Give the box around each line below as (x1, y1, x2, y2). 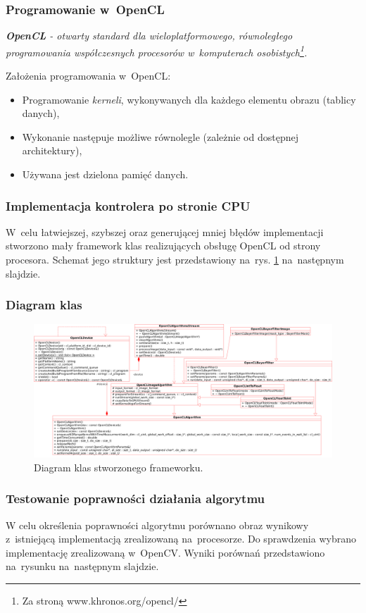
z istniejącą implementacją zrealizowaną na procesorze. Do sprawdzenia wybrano (6, 531, 356, 546)
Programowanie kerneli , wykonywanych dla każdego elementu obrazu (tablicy (22, 92, 356, 106)
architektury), (22, 143, 82, 158)
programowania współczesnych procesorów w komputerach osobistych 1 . (6, 42, 308, 59)
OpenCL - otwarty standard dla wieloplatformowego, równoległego (6, 28, 293, 43)
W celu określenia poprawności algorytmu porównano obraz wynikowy (6, 517, 309, 532)
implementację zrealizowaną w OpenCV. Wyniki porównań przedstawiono (6, 545, 325, 559)
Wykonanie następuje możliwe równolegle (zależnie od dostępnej (22, 129, 298, 144)
